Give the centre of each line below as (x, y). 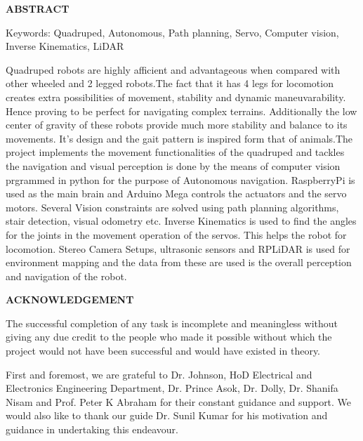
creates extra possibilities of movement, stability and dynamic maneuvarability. (176, 97)
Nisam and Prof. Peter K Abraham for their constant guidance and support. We (179, 401)
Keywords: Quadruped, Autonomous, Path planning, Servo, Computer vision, (172, 32)
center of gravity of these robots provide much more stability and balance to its (177, 125)
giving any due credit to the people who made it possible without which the (169, 337)
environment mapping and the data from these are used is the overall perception (179, 262)
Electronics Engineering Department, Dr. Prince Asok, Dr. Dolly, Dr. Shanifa (172, 388)
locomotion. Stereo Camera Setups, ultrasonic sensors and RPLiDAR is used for (178, 248)
